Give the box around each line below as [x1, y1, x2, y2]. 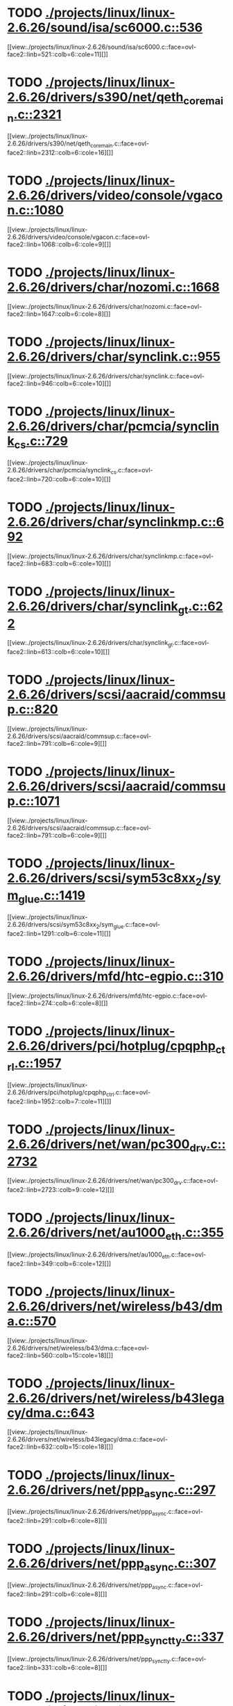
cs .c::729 [14, 433, 68, 452]
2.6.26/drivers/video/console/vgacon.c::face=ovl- [7, 232, 150, 241]
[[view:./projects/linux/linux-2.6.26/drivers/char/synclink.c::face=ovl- [7, 372, 205, 380]
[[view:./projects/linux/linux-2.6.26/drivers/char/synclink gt [7, 639, 173, 648]
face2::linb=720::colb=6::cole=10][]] [7, 475, 111, 483]
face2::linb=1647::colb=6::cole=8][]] [7, 310, 111, 318]
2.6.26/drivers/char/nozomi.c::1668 [7, 279, 220, 295]
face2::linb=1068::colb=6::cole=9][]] [7, 240, 112, 248]
